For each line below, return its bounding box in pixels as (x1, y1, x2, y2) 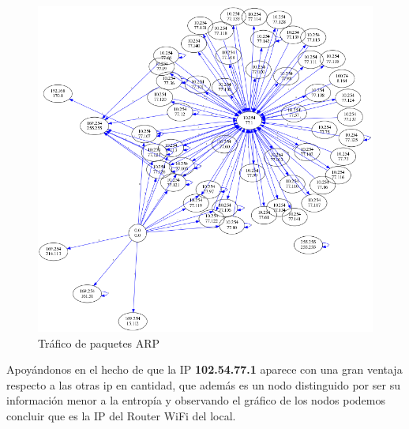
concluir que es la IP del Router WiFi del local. (6, 408, 236, 423)
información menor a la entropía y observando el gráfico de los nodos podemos (6, 392, 386, 408)
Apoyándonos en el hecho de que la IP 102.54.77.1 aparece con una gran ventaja (6, 361, 403, 378)
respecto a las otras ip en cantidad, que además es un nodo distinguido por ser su (6, 376, 400, 393)
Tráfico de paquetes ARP (38, 334, 160, 351)
